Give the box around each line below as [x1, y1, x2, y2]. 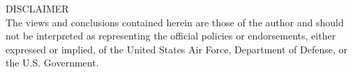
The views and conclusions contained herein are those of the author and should [6, 15, 344, 29]
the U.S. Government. [6, 55, 99, 70]
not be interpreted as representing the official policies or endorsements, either [6, 28, 336, 43]
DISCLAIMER [6, 1, 69, 15]
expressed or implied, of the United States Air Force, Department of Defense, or [6, 42, 347, 56]
